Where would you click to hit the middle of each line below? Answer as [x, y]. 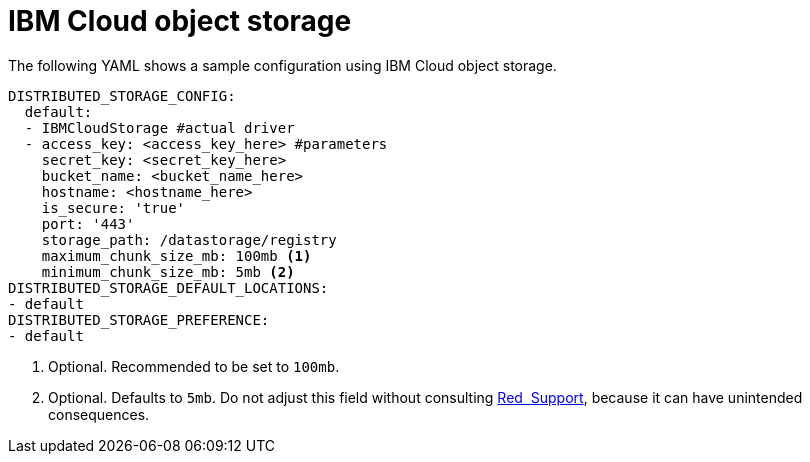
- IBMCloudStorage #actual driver [159, 127]
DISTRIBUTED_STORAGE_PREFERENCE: [139, 319]
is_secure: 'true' [113, 207]
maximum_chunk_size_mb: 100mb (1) [176, 255]
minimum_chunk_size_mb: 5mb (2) [168, 271]
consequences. [99, 414]
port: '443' [88, 223]
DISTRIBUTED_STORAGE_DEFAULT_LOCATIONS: [168, 287]
